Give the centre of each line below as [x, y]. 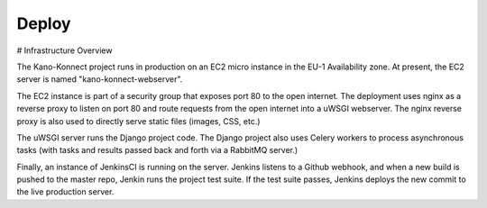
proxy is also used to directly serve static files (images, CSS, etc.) [138, 121]
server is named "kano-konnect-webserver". [100, 79]
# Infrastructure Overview [64, 50]
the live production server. [65, 192]
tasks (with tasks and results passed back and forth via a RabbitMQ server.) [157, 150]
